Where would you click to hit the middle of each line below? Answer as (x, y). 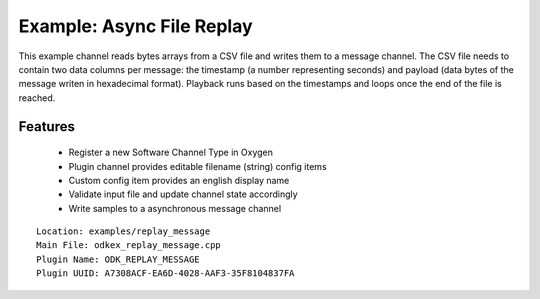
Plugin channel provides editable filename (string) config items (197, 166)
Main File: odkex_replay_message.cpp (129, 245)
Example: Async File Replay (136, 26)
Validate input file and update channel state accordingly (183, 194)
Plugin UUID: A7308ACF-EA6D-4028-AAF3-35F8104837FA (165, 273)
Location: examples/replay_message (123, 231)
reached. (37, 97)
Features (46, 126)
